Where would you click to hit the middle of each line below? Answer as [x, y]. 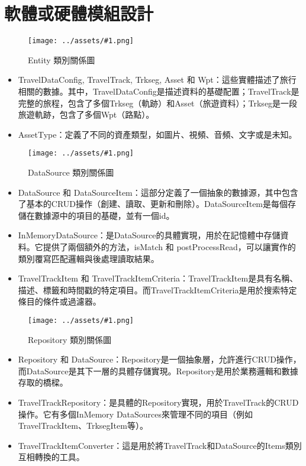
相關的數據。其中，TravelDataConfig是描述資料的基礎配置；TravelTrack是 [159, 91]
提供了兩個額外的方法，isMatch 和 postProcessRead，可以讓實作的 [169, 246]
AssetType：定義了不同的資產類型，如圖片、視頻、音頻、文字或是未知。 [157, 134]
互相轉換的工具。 [51, 457]
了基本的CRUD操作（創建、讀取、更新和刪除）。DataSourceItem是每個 [153, 204]
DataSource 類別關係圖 [71, 172]
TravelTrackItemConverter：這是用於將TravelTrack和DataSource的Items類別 [160, 445]
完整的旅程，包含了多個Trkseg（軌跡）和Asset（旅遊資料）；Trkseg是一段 [158, 103]
